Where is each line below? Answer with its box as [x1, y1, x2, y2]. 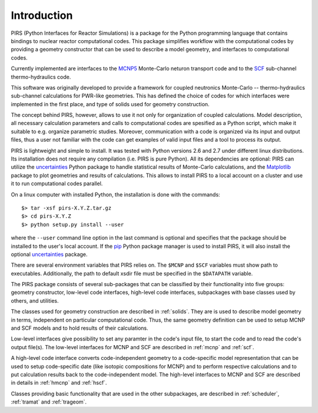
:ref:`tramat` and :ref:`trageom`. [11, 398, 87, 405]
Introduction [11, 9, 73, 22]
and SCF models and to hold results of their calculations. [11, 324, 148, 332]
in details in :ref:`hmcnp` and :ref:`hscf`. [11, 379, 107, 386]
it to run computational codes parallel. [11, 180, 103, 187]
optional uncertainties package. [11, 251, 88, 258]
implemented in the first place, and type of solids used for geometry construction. [11, 100, 210, 107]
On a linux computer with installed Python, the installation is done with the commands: [11, 191, 220, 198]
